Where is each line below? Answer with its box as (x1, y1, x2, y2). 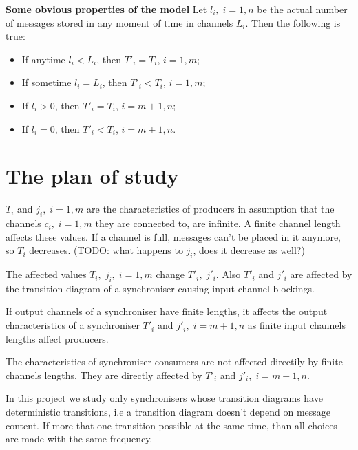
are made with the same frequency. (6, 431, 153, 446)
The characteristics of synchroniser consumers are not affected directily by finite (6, 354, 343, 369)
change (156, 267, 185, 281)
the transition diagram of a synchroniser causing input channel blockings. (6, 281, 315, 295)
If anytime (21, 52, 65, 66)
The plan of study (6, 162, 179, 190)
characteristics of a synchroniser (6, 318, 140, 332)
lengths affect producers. (6, 331, 109, 345)
